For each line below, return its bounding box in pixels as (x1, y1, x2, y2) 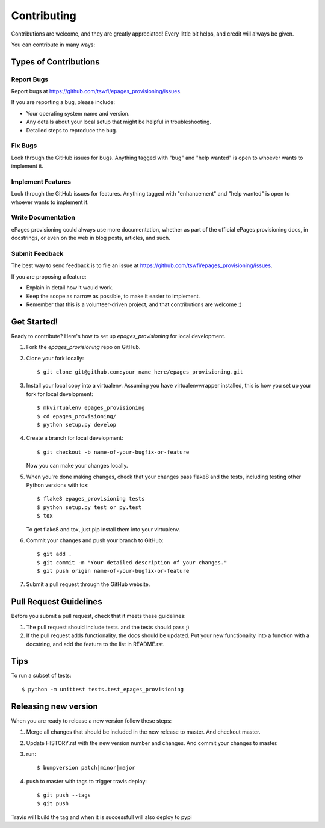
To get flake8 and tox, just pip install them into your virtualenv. (26, 525, 181, 533)
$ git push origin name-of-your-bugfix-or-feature (37, 567, 190, 575)
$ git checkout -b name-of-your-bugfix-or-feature (37, 448, 190, 456)
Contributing (11, 9, 76, 22)
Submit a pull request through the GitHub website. (26, 581, 150, 588)
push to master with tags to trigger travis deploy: (26, 777, 147, 785)
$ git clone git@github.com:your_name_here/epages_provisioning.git (37, 369, 243, 375)
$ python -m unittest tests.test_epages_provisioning (22, 686, 184, 693)
